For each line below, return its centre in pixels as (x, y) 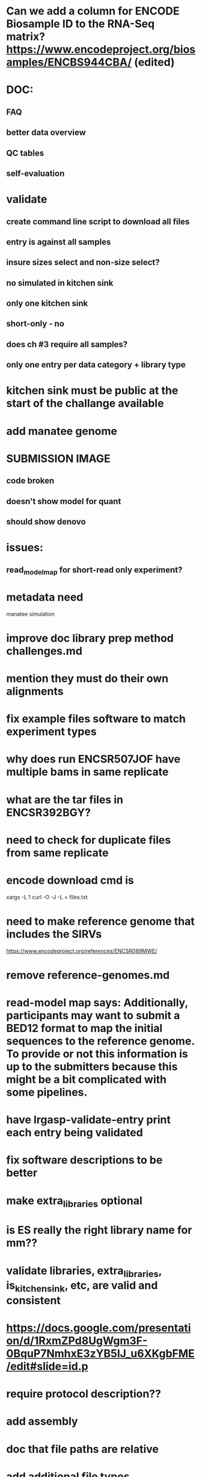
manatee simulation (31, 614)
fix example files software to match (96, 719)
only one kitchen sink (47, 303)
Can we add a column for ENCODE (93, 11)
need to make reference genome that (100, 921)
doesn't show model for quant (64, 501)
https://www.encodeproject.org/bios (101, 50)
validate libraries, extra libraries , (84, 1272)
